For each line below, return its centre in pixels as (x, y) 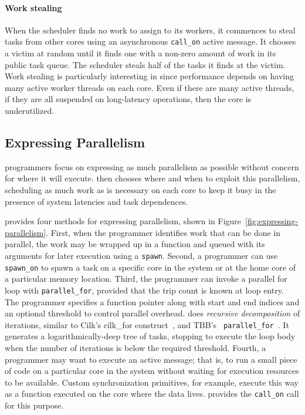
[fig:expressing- (272, 221)
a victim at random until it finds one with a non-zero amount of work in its (140, 53)
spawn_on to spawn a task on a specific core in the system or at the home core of (150, 267)
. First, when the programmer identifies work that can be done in (163, 232)
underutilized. (30, 111)
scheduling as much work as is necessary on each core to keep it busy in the (140, 190)
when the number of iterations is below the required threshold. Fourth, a (135, 347)
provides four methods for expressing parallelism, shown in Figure (123, 221)
